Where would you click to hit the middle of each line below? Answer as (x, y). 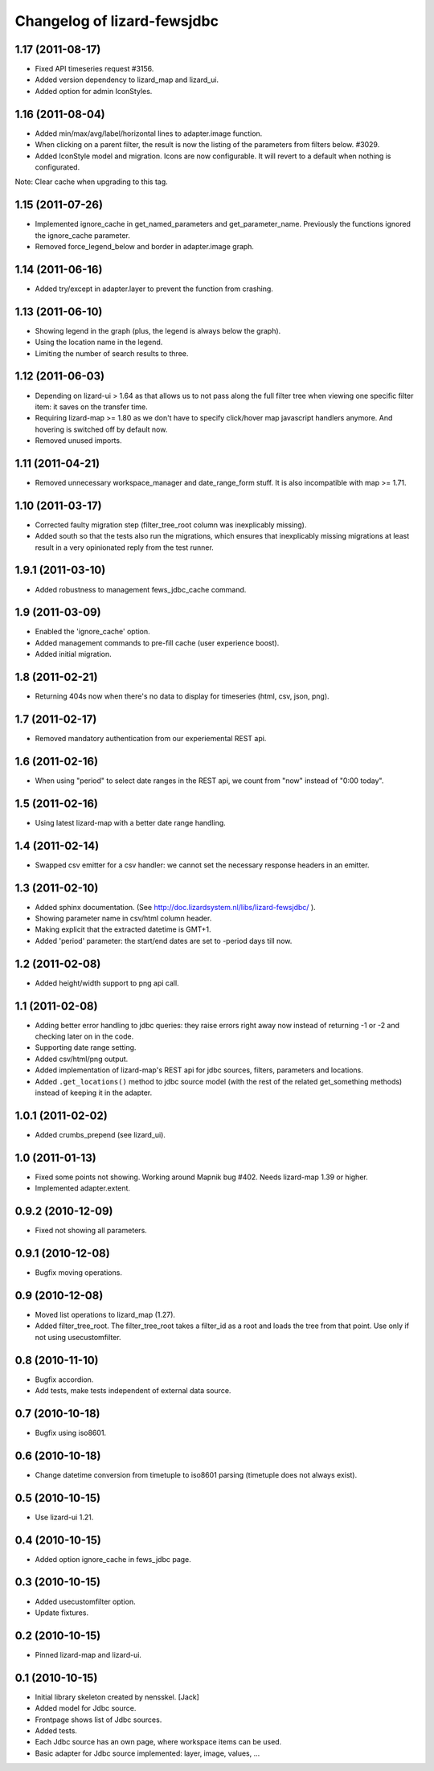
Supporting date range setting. (86, 1047)
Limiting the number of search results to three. (112, 353)
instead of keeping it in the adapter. (94, 1093)
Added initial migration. (73, 654)
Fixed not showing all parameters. (91, 1231)
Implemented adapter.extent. (83, 1188)
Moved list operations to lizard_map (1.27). (105, 1314)
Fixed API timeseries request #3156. (94, 69)
